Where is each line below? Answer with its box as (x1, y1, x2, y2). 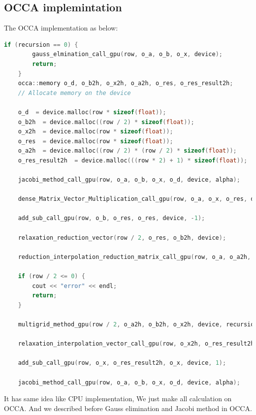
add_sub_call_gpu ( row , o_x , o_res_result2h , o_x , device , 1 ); (18, 359, 226, 367)
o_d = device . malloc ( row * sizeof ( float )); (18, 108, 166, 116)
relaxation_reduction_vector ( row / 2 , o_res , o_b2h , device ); (18, 234, 226, 241)
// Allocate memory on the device (18, 89, 131, 96)
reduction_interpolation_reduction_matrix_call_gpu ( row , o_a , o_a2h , (18, 253, 251, 260)
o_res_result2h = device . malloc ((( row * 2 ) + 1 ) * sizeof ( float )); (18, 157, 248, 164)
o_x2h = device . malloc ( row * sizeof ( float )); (18, 128, 173, 135)
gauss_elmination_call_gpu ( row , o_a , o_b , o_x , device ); (32, 51, 223, 58)
